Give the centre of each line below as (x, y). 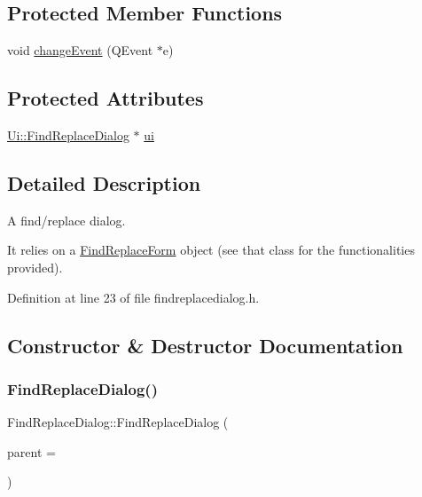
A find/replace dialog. (66, 220)
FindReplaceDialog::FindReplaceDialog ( (118, 422)
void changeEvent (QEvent (80, 50)
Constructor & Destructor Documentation (205, 345)
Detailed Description (104, 182)
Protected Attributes (105, 98)
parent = (31, 451)
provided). (35, 267)
